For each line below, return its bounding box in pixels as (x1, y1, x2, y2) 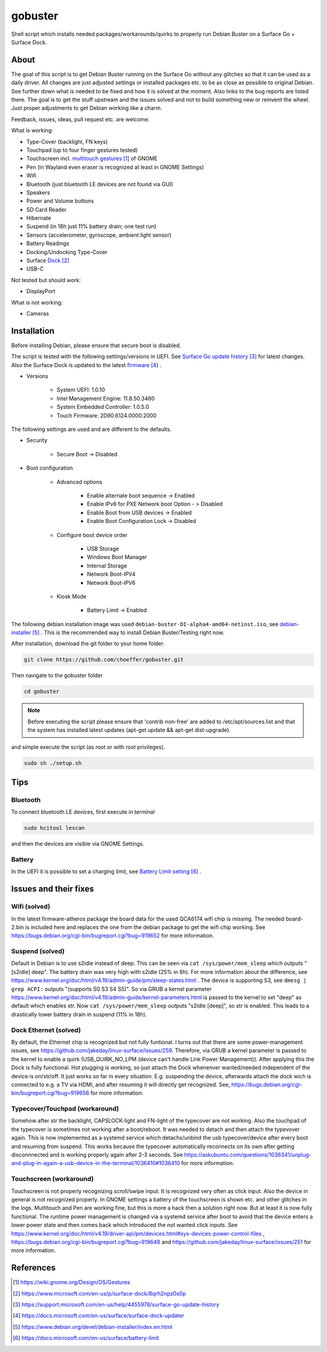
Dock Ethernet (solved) (11, 1026, 81, 1034)
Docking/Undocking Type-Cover (26, 248, 108, 255)
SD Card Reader (26, 206, 67, 213)
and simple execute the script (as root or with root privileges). (11, 743, 165, 751)
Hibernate (26, 214, 51, 221)
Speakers (26, 189, 50, 196)
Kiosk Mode (56, 592, 87, 600)
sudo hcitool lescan (24, 825, 85, 831)
